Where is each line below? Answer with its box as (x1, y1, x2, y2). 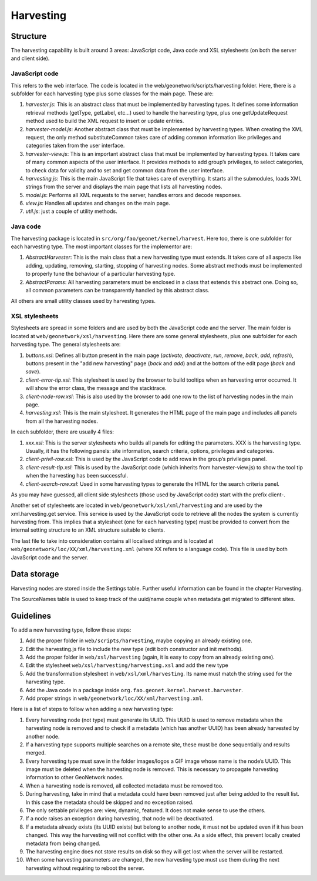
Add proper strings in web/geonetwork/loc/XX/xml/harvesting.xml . (25, 695, 204, 702)
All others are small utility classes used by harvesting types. (11, 298, 156, 305)
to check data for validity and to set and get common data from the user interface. (25, 166, 224, 173)
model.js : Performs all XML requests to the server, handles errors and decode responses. (25, 191, 242, 198)
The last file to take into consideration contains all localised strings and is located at (11, 537, 214, 544)
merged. (25, 749, 46, 756)
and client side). (11, 55, 50, 62)
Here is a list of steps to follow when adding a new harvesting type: (11, 706, 174, 713)
